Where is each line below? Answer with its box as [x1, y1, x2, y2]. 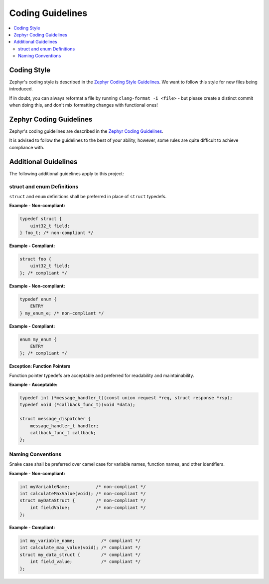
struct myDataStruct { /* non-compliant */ [19, 498, 146, 504]
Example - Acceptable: [9, 382, 58, 388]
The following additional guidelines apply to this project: [9, 170, 124, 177]
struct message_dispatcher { [19, 416, 91, 422]
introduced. [9, 86, 33, 92]
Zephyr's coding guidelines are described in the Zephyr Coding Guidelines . [9, 128, 164, 134]
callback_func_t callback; [30, 430, 97, 436]
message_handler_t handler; [30, 423, 99, 429]
